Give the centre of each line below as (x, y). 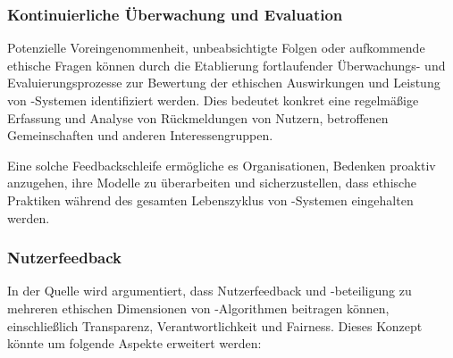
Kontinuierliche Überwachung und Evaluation (175, 14)
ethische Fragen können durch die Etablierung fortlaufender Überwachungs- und (226, 65)
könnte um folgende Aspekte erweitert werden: (134, 343)
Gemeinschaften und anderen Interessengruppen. (140, 135)
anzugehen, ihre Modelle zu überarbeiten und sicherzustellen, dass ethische (212, 183)
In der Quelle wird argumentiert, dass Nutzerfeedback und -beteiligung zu (210, 291)
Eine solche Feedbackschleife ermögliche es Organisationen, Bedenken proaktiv (222, 165)
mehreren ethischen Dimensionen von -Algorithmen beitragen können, (198, 308)
